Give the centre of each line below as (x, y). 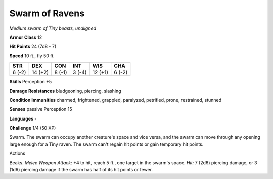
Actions (17, 153)
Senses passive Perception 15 (41, 109)
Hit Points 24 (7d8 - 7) (33, 47)
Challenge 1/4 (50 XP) (33, 128)
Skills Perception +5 (31, 82)
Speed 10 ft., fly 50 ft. (32, 56)
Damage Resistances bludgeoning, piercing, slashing (65, 91)
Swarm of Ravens (47, 13)
